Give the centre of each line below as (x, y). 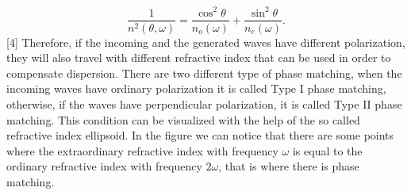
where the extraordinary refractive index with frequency (142, 150)
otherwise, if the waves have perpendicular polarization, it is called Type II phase (204, 103)
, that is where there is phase (289, 166)
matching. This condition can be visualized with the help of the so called (183, 119)
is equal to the (327, 150)
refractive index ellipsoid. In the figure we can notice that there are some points (200, 135)
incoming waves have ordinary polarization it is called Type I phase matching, (196, 88)
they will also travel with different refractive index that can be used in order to (199, 57)
